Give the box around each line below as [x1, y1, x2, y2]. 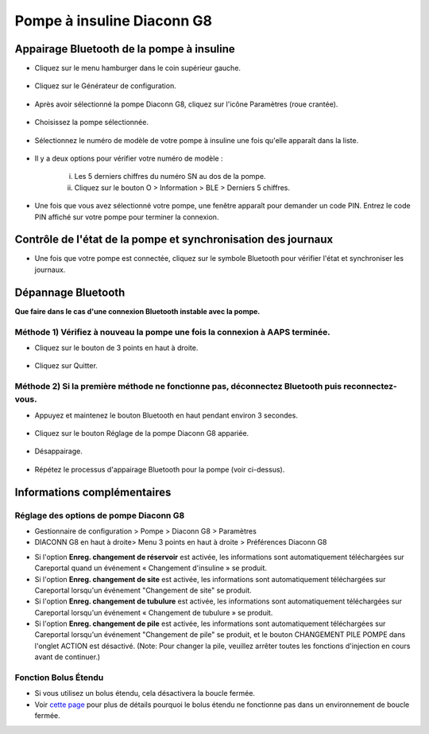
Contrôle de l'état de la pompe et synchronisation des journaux [14, 233, 334, 247]
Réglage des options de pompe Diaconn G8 [14, 510, 185, 521]
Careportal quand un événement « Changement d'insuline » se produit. [34, 563, 268, 573]
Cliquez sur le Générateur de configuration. [34, 81, 176, 91]
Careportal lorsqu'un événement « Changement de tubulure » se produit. [34, 608, 273, 617]
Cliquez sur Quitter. [34, 361, 99, 371]
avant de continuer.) [34, 652, 101, 662]
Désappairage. [34, 446, 83, 456]
